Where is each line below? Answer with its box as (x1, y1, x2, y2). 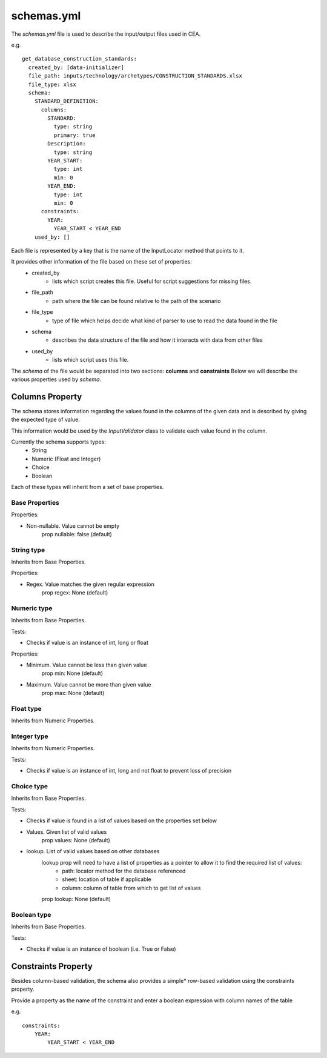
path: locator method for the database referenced (62, 867, 186, 875)
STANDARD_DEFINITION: (34, 98, 99, 105)
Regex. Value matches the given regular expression (26, 581, 154, 588)
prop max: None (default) (41, 690, 105, 697)
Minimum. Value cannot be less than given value (26, 661, 147, 668)
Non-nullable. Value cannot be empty (26, 522, 120, 530)
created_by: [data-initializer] (28, 64, 124, 71)
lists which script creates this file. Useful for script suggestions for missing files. (52, 278, 252, 285)
